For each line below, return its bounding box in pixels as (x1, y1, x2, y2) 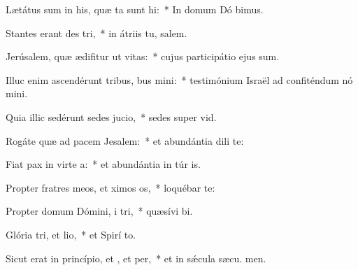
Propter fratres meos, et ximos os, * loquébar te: (6, 180, 215, 194)
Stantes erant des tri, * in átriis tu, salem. (6, 25, 187, 40)
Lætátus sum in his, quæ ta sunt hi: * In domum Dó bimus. (6, 2, 264, 16)
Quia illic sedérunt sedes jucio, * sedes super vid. (6, 109, 217, 124)
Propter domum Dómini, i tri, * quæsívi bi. (6, 204, 193, 218)
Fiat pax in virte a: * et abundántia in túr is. (6, 157, 201, 171)
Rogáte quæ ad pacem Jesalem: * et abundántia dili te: (6, 133, 244, 148)
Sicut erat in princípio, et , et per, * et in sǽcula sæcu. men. (6, 250, 266, 265)
